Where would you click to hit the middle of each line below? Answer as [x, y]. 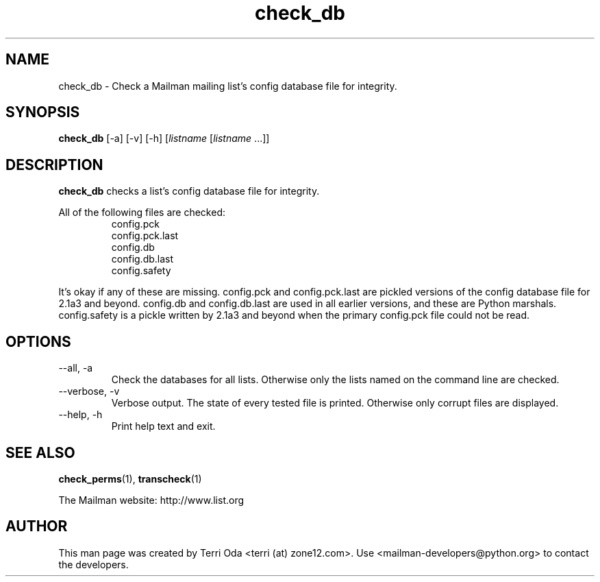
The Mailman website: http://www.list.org [151, 500]
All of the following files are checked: [142, 213]
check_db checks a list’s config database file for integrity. [189, 191]
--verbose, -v [89, 391]
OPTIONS [38, 341]
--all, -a [76, 368]
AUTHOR [37, 526]
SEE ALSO [40, 452]
